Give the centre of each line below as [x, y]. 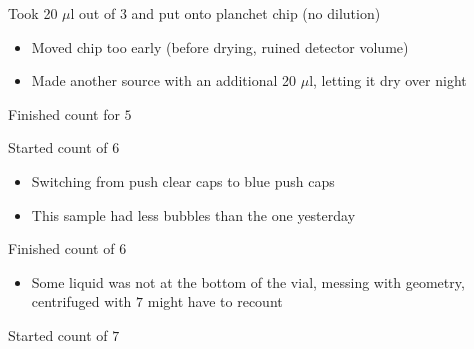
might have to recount [215, 301]
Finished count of [61, 248]
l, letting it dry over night [388, 80]
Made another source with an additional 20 [164, 80]
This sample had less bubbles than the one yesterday [193, 214]
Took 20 [33, 13]
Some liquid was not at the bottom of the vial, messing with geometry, [248, 281]
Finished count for [64, 113]
